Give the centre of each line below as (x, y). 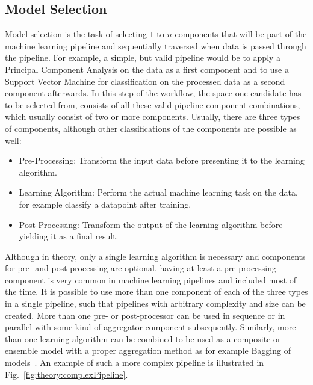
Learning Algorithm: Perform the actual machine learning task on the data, (158, 192)
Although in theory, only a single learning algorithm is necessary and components (155, 256)
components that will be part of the (241, 34)
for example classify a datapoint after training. (105, 204)
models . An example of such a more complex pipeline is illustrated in (135, 362)
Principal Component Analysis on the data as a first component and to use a (147, 69)
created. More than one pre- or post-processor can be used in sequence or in (145, 315)
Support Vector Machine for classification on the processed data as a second (145, 81)
